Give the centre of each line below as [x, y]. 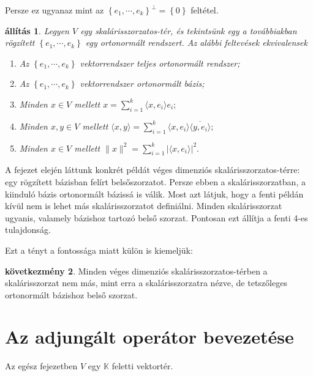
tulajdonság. [28, 230]
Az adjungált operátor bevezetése [149, 337]
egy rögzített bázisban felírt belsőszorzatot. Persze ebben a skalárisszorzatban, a [155, 181]
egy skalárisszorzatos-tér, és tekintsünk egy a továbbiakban [189, 30]
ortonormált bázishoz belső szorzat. [71, 294]
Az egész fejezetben [41, 366]
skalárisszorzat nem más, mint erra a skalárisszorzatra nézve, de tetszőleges [146, 283]
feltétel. [205, 10]
